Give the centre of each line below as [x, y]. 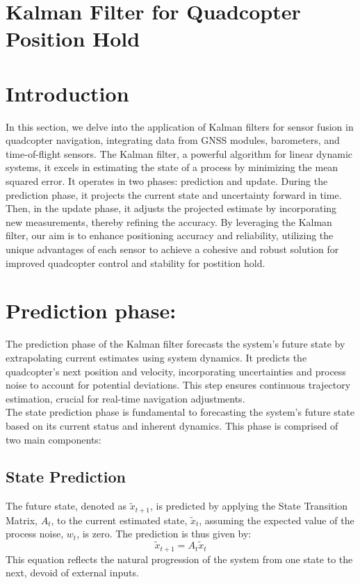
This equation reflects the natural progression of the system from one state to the [179, 559]
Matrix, [22, 520]
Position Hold [73, 39]
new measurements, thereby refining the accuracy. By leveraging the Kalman [169, 221]
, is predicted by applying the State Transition [249, 506]
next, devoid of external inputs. [72, 573]
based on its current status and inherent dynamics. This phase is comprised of [172, 425]
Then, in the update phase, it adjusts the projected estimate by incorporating [171, 208]
